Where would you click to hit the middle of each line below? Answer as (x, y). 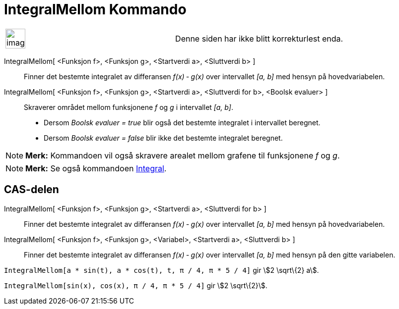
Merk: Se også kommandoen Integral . (96, 168)
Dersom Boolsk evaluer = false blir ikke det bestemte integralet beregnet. (163, 138)
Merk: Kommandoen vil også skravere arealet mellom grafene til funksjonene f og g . (183, 155)
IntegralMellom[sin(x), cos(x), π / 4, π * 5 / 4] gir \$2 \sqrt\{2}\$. (136, 285)
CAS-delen (32, 190)
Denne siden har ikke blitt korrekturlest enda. (259, 38)
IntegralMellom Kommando (95, 9)
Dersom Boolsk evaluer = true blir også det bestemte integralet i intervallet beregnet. (182, 122)
